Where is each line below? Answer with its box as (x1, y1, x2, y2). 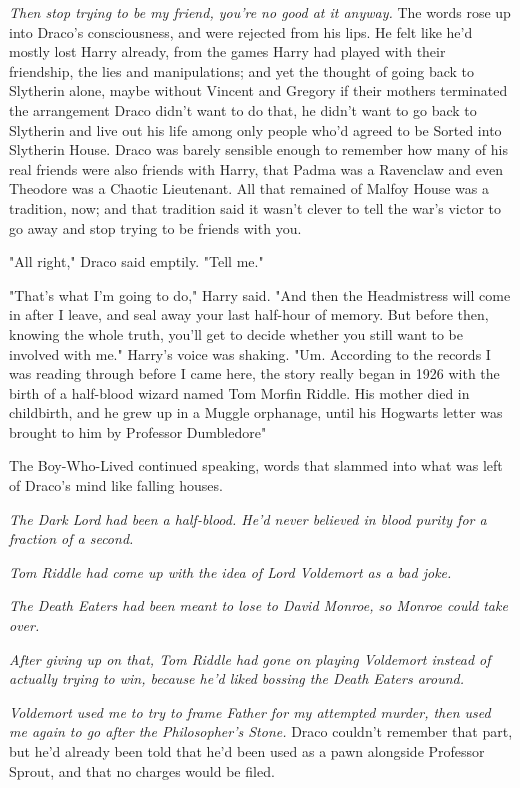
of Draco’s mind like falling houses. (9, 475, 223, 496)
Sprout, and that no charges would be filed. (9, 760, 275, 781)
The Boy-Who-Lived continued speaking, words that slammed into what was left (9, 455, 503, 476)
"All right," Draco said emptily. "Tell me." (9, 251, 264, 272)
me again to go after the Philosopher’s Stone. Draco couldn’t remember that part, (9, 721, 513, 742)
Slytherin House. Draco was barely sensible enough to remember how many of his (9, 139, 508, 160)
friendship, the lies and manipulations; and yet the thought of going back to (9, 60, 475, 81)
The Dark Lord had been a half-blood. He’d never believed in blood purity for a (9, 508, 487, 529)
